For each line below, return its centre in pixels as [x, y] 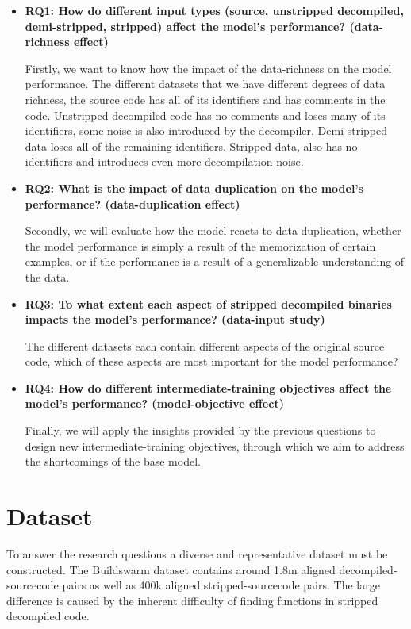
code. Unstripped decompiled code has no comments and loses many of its [205, 115]
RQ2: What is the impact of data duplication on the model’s [194, 188]
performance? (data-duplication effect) [133, 203]
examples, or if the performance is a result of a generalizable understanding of [215, 261]
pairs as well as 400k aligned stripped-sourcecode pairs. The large [221, 585]
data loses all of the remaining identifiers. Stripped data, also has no [191, 146]
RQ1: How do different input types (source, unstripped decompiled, [214, 10]
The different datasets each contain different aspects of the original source [205, 345]
